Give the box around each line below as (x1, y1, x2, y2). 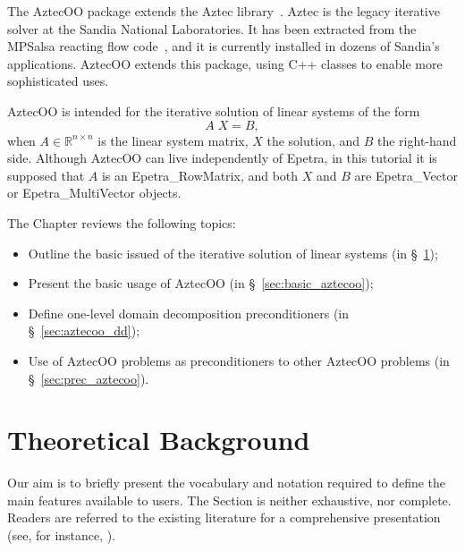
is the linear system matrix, (97, 131, 249, 149)
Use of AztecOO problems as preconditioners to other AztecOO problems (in (28, 351, 450, 369)
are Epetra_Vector (354, 165, 458, 184)
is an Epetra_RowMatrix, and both (101, 165, 299, 184)
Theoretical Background (7, 421, 310, 458)
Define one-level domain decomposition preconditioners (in (28, 303, 350, 322)
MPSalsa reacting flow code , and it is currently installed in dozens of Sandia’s (7, 37, 440, 55)
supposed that (7, 165, 85, 184)
